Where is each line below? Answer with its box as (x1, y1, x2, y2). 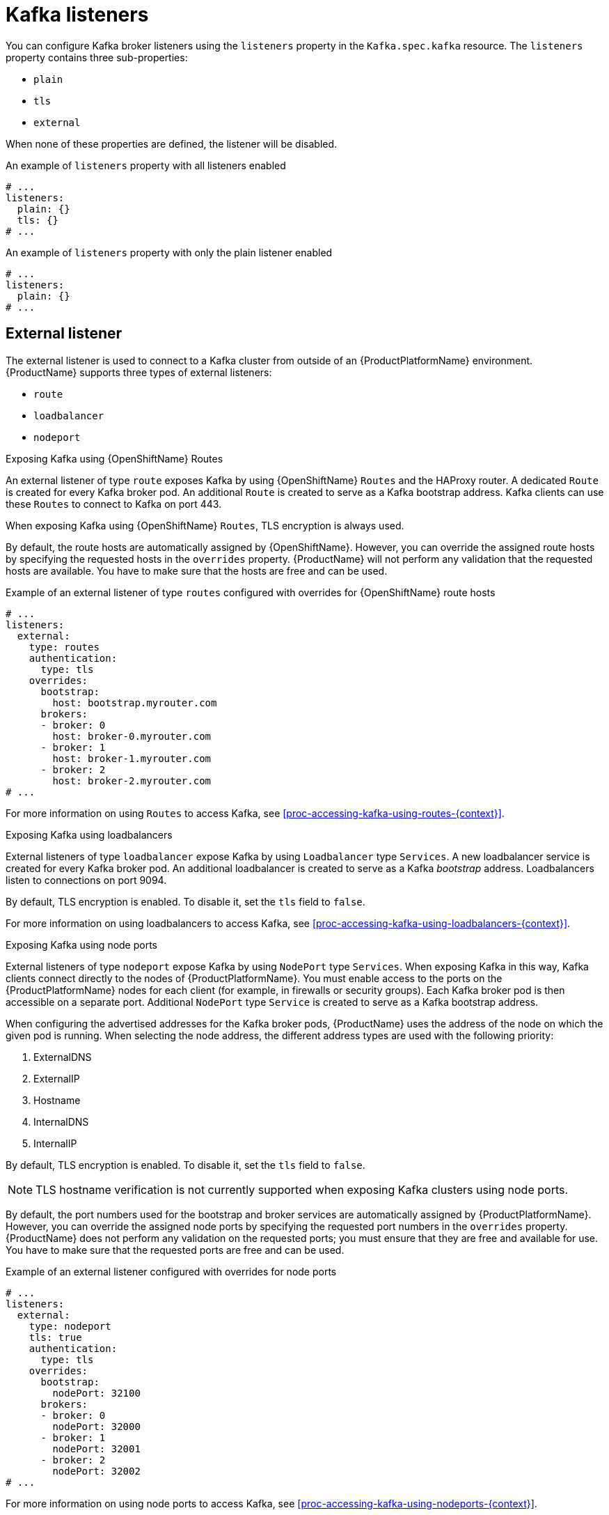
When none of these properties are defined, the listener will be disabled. (6, 137, 338, 150)
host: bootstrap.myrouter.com (52, 697, 217, 708)
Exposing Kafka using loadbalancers (6, 828, 173, 841)
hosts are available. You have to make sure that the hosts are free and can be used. (6, 564, 388, 577)
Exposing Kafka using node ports (6, 938, 158, 951)
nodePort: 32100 (52, 1387, 141, 1399)
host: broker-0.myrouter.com (52, 730, 212, 742)
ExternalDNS (33, 1050, 92, 1063)
